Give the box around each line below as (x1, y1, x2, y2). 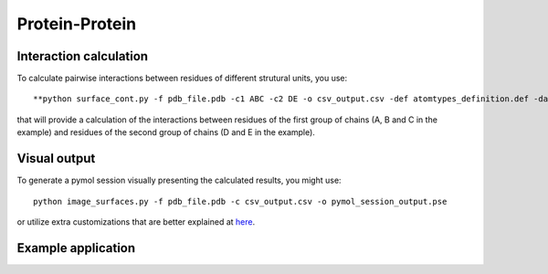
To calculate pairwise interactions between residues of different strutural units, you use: (16, 73, 348, 84)
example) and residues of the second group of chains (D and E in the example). (16, 127, 315, 138)
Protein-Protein (16, 14, 137, 34)
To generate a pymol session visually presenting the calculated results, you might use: (16, 174, 342, 186)
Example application (16, 240, 136, 256)
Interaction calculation (16, 48, 149, 64)
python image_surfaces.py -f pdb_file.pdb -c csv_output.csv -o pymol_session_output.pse (33, 196, 448, 206)
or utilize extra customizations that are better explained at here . (16, 216, 256, 227)
